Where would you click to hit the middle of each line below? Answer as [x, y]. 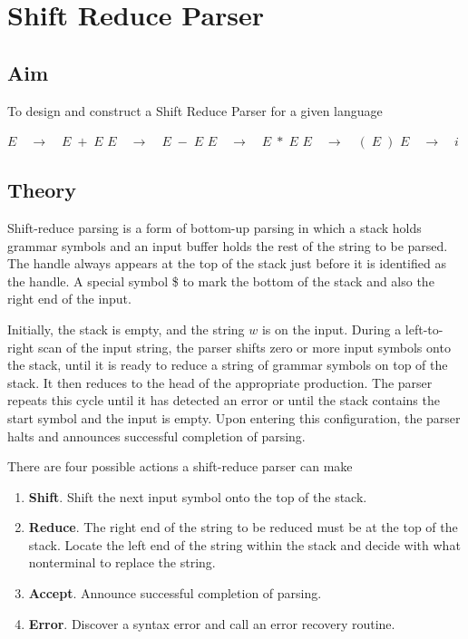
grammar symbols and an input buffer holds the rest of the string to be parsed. [228, 245]
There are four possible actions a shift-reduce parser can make [180, 466]
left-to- [424, 329]
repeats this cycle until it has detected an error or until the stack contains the [224, 400]
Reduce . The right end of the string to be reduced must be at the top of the [243, 527]
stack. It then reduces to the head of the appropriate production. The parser [220, 382]
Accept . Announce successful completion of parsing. [175, 593]
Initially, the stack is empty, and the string [126, 329]
